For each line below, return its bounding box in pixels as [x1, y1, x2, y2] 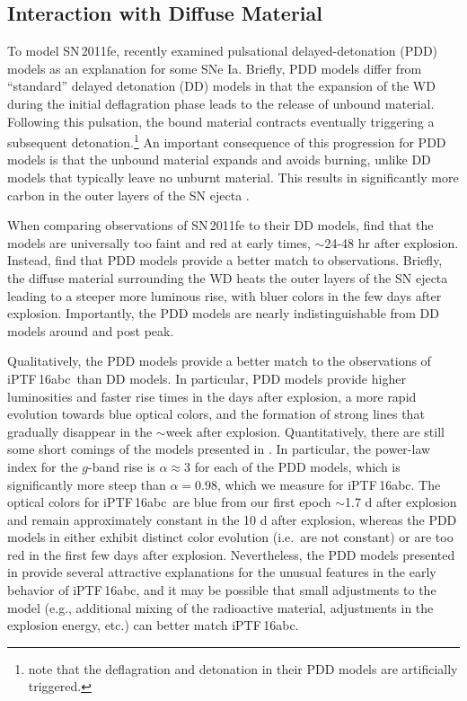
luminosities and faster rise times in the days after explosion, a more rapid [7, 386, 417, 405]
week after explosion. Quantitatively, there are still [165, 421, 445, 440]
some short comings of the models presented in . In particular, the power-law [7, 439, 431, 458]
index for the [7, 457, 78, 475]
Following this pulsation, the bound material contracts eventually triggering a [7, 111, 435, 130]
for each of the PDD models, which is [194, 457, 401, 475]
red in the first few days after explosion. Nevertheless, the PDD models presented [7, 545, 455, 563]
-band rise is [87, 457, 155, 475]
